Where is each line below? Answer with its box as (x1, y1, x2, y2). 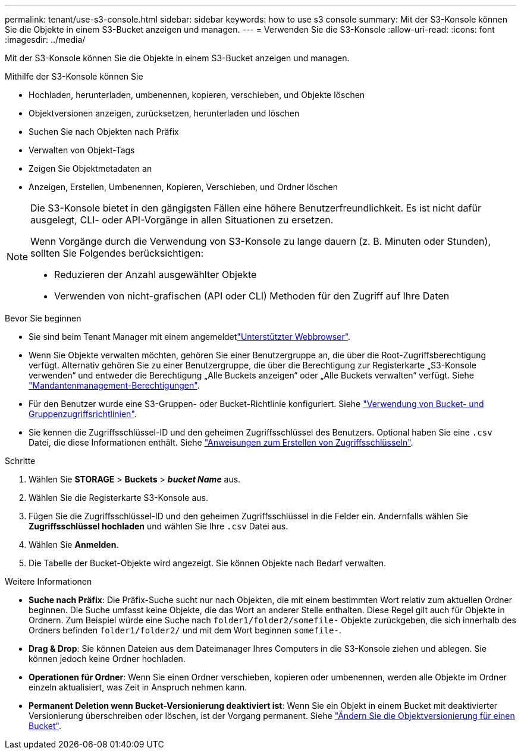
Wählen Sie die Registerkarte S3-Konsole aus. (29, 493, 208, 503)
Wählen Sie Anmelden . (29, 540, 119, 550)
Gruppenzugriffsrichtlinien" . (29, 409, 137, 419)
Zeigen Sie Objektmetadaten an (29, 163, 152, 173)
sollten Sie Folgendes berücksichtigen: (30, 247, 204, 259)
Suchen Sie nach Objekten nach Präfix (29, 127, 179, 137)
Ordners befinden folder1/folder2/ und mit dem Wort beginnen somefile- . (29, 625, 341, 635)
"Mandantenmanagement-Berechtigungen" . (29, 380, 200, 390)
